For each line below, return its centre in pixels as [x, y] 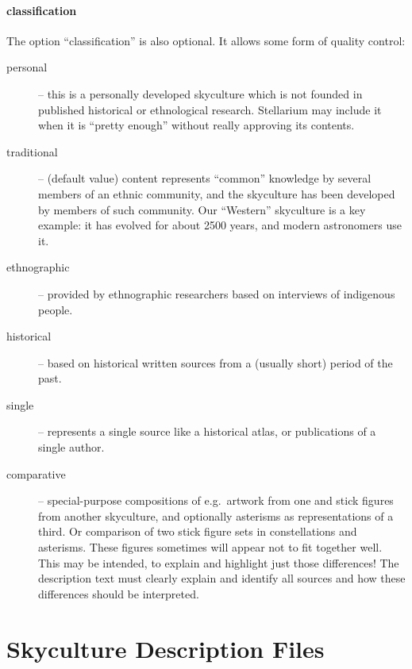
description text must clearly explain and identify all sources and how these [222, 578]
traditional [32, 151]
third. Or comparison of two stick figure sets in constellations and [198, 531]
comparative [36, 473]
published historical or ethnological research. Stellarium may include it [210, 109]
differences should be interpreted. [119, 593]
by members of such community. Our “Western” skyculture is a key [202, 209]
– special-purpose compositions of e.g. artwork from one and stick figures [216, 500]
